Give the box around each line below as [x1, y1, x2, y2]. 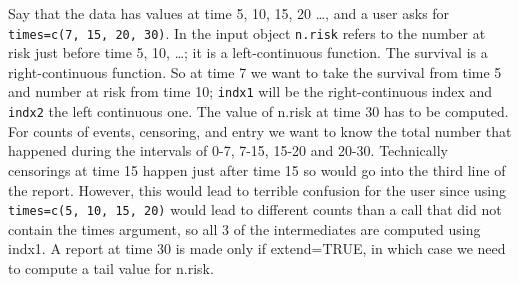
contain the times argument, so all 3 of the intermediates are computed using [8, 218, 481, 239]
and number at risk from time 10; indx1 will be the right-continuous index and [8, 81, 493, 102]
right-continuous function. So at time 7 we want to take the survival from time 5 [8, 61, 502, 82]
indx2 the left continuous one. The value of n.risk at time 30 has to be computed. [8, 101, 509, 122]
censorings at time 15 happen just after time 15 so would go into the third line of [8, 159, 506, 180]
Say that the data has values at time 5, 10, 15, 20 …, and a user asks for [8, 3, 450, 23]
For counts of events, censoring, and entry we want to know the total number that [8, 120, 512, 141]
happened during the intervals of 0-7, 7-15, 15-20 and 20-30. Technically [8, 140, 449, 161]
